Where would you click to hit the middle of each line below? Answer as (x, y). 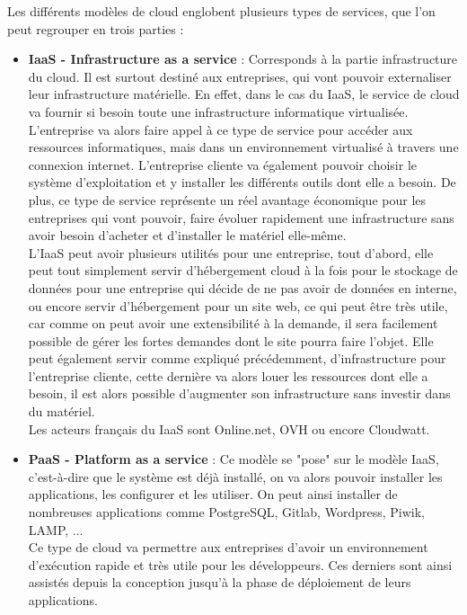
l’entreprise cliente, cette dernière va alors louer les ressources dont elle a (228, 375)
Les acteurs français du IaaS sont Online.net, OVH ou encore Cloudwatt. (229, 428)
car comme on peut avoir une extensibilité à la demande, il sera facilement (233, 323)
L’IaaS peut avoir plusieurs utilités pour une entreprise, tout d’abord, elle (231, 252)
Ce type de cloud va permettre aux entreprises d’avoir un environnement (228, 547)
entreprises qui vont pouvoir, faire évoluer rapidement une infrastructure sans (241, 217)
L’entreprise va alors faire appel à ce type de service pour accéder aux (220, 129)
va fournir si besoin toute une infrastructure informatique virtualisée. (218, 111)
